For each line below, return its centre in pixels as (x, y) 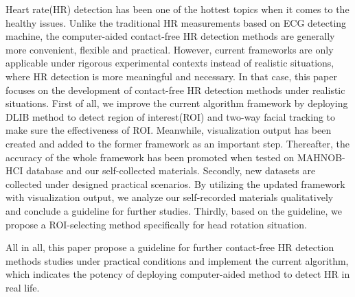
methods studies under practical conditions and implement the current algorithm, (177, 260)
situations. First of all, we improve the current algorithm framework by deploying (177, 103)
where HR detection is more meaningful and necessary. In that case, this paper (171, 76)
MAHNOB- (321, 157)
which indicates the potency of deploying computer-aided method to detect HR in (178, 274)
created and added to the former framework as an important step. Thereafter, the (177, 143)
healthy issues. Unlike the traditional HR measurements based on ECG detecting (176, 22)
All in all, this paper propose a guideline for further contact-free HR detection (170, 247)
